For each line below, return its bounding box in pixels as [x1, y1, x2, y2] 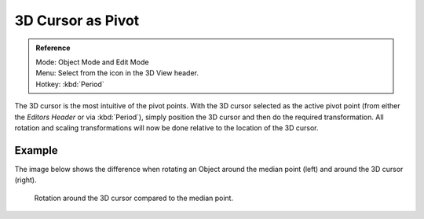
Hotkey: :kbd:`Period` [35, 79, 105, 89]
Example [14, 144, 58, 157]
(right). [14, 175, 37, 184]
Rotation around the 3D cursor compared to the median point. [34, 193, 234, 203]
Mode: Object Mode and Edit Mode [35, 57, 149, 67]
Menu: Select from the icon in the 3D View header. [35, 68, 199, 78]
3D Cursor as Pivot [14, 12, 140, 29]
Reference [35, 43, 71, 53]
